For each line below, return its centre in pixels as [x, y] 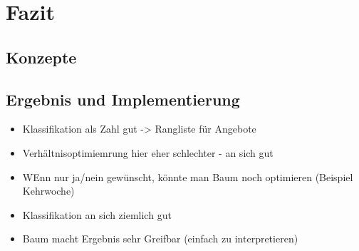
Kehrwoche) [48, 191]
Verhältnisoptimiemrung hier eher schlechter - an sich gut [148, 152]
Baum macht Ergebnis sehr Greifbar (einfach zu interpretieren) [160, 239]
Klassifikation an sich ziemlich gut [97, 214]
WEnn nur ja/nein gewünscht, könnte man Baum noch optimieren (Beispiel [188, 176]
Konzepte [41, 57]
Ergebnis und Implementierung [123, 99]
